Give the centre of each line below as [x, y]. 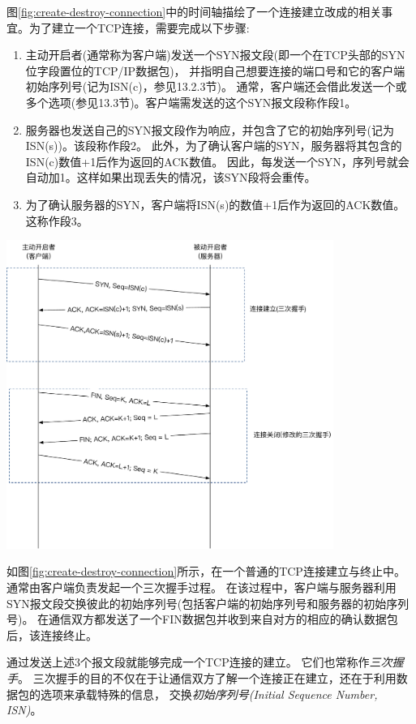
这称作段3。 [57, 220]
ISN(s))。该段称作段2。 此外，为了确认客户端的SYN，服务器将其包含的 [214, 146]
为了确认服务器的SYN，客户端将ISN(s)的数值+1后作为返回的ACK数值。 [215, 204]
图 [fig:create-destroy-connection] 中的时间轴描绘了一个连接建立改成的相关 [194, 11]
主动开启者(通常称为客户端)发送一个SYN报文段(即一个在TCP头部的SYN [215, 55]
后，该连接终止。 [52, 634]
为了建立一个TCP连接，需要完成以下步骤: [139, 27]
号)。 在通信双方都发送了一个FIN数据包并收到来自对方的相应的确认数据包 [202, 619]
